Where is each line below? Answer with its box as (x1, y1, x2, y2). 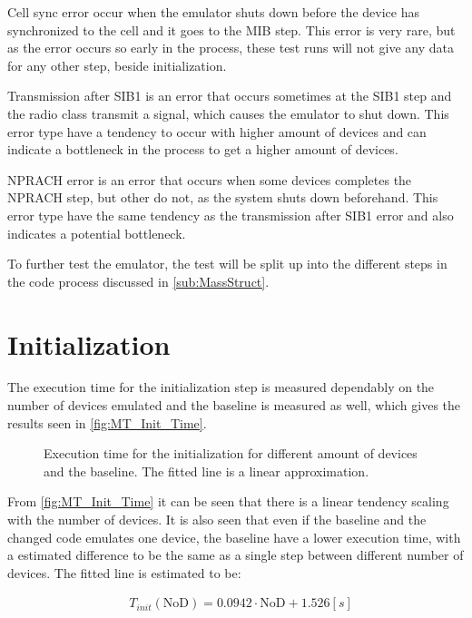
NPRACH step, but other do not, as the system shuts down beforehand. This (7, 188, 438, 207)
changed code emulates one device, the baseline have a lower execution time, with (7, 527, 461, 546)
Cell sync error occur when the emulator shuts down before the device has (7, 3, 419, 21)
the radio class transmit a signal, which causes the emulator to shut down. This (7, 103, 449, 123)
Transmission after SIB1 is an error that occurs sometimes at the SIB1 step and (7, 86, 452, 105)
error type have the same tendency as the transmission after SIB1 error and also (7, 205, 454, 224)
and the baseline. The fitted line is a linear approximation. (44, 461, 369, 480)
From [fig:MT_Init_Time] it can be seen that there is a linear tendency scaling (7, 492, 449, 511)
